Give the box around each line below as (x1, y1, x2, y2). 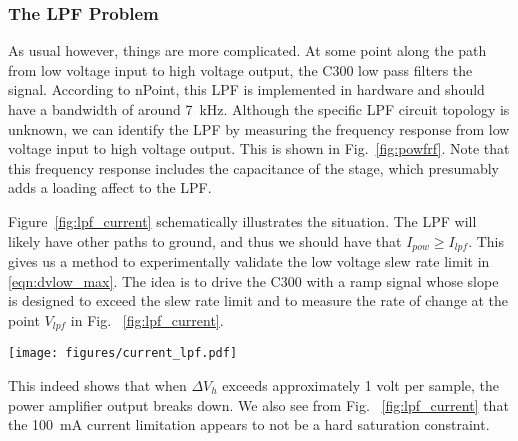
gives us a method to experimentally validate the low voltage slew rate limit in (8, 251, 490, 272)
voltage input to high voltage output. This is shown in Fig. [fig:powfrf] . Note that (8, 138, 510, 159)
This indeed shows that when (8, 374, 187, 395)
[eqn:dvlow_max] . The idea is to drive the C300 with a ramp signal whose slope (8, 270, 499, 291)
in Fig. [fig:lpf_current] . (70, 309, 224, 330)
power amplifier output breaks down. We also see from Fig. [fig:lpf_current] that (8, 394, 509, 415)
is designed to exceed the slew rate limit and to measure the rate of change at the (8, 290, 509, 311)
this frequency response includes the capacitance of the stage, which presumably (8, 157, 499, 178)
